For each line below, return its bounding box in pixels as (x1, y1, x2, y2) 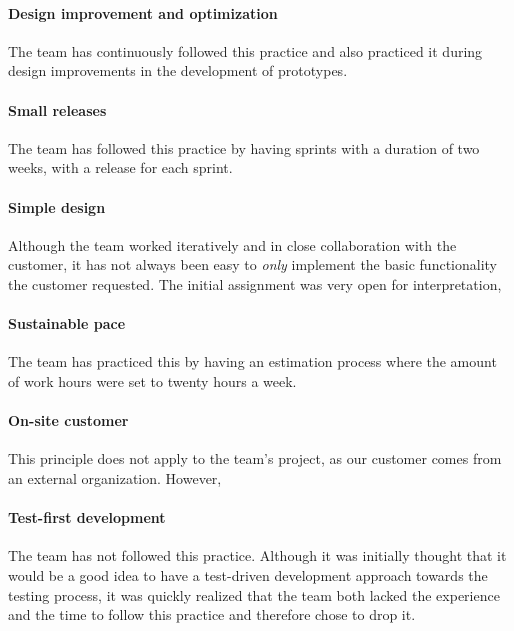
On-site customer (8, 410, 129, 431)
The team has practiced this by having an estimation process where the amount (8, 351, 497, 372)
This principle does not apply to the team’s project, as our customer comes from (8, 448, 502, 469)
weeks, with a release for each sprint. (8, 157, 233, 178)
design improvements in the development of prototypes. (8, 60, 348, 81)
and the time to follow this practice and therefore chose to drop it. (8, 604, 416, 625)
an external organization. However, (8, 467, 222, 488)
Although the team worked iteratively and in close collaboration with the (8, 234, 457, 255)
